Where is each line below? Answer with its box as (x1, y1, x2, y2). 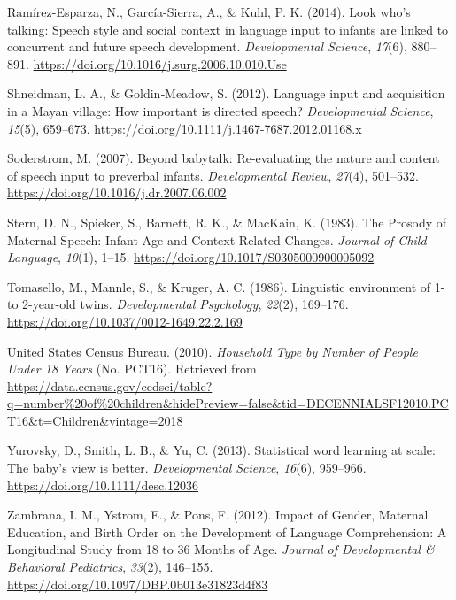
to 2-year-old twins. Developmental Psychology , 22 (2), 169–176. (7, 295, 349, 313)
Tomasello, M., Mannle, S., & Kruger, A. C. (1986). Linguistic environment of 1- (7, 277, 445, 296)
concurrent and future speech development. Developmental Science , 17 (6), (7, 37, 407, 56)
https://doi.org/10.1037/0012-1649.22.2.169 (7, 312, 243, 330)
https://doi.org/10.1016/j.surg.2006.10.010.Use (33, 54, 287, 73)
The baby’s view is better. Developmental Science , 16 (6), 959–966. (7, 458, 367, 477)
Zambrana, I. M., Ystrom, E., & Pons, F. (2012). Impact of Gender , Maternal (7, 505, 429, 524)
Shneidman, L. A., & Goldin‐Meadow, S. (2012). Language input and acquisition (7, 84, 445, 103)
